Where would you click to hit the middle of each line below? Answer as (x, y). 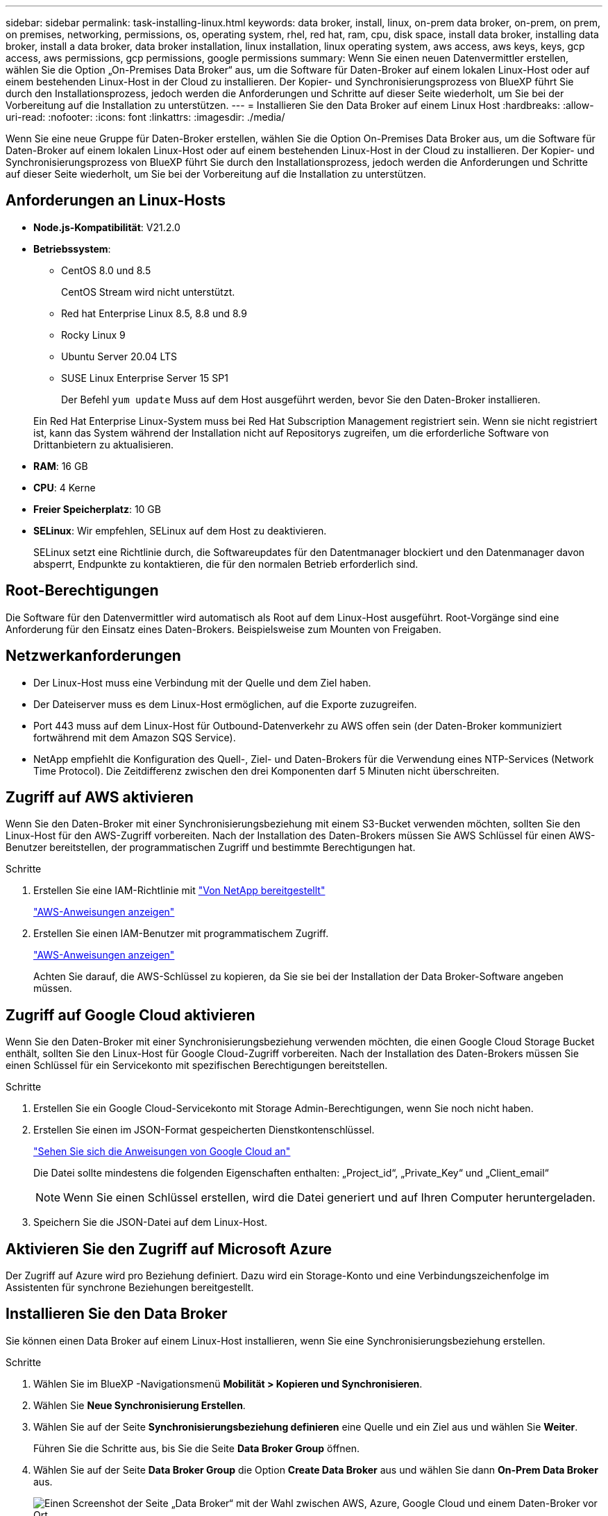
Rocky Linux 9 (93, 335)
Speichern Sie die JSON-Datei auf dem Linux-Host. (150, 1222)
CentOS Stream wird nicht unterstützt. (148, 292)
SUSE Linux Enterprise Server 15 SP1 (145, 378)
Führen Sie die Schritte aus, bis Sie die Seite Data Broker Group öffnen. (197, 1448)
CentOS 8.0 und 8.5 (106, 270)
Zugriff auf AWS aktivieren (100, 797)
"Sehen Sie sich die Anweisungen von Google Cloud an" (162, 1152)
